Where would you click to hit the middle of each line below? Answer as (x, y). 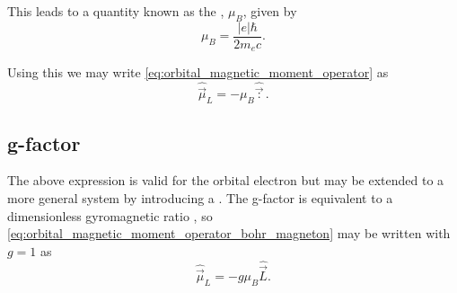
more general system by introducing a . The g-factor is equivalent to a (200, 197)
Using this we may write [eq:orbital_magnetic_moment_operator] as (198, 72)
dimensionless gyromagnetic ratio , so (110, 215)
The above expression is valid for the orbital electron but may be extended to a (226, 180)
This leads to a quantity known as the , (116, 11)
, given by (270, 11)
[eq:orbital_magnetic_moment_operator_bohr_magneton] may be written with (229, 233)
